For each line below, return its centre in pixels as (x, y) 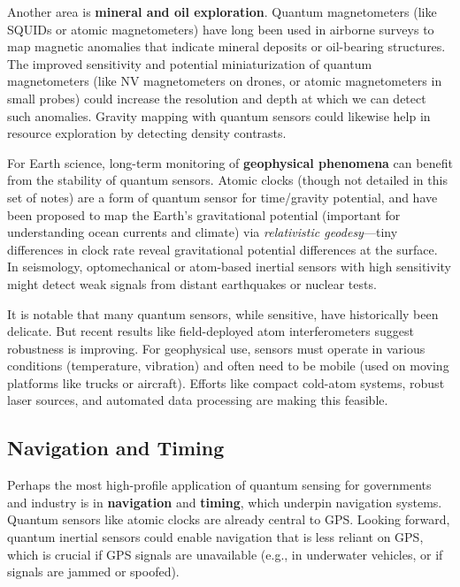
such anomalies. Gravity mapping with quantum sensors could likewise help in (219, 115)
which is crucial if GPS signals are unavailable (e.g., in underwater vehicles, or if (225, 554)
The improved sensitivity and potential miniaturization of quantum (190, 63)
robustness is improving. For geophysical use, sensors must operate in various (216, 348)
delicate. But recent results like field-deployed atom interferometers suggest (211, 331)
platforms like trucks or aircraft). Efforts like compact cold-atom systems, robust (226, 382)
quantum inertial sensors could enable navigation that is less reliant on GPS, (215, 537)
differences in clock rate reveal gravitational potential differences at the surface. (222, 249)
